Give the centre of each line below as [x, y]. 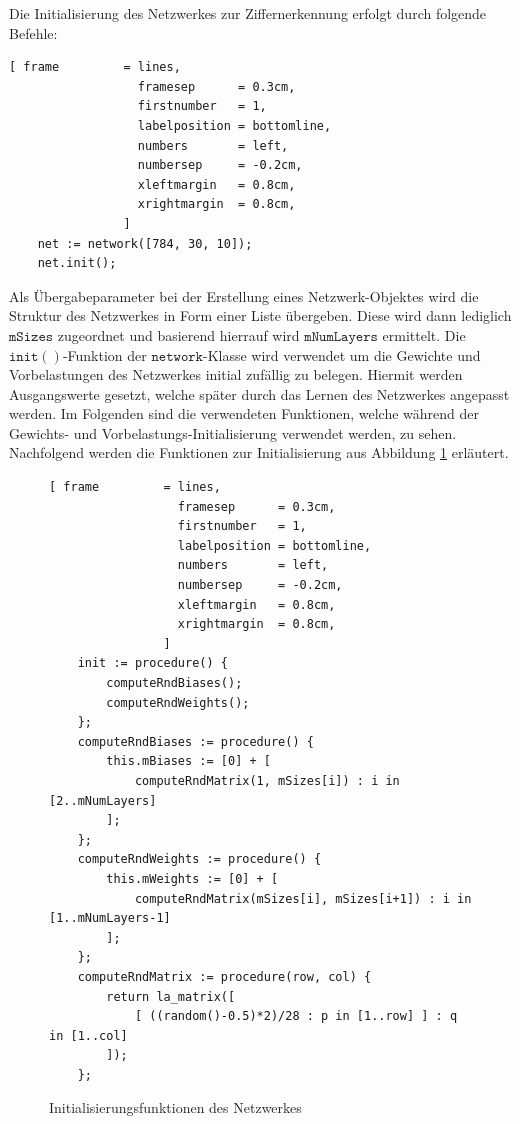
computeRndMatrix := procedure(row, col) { [224, 976]
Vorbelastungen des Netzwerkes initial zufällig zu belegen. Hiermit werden [236, 374]
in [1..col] [88, 1035]
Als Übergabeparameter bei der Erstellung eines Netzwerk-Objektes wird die [244, 295]
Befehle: [33, 32]
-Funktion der [104, 354]
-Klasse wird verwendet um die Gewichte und [341, 354]
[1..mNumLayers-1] [110, 918]
